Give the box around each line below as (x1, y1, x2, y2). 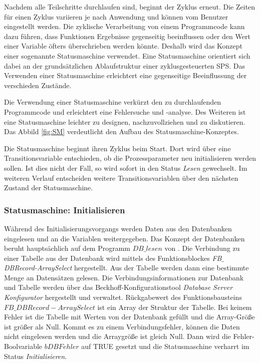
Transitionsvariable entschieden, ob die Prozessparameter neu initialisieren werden (4, 153, 256, 163)
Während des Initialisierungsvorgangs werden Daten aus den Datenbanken (4, 223, 232, 233)
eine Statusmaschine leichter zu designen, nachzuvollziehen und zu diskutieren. (4, 116, 245, 127)
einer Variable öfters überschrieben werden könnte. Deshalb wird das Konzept (4, 41, 243, 51)
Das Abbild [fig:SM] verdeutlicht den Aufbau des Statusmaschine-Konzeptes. (4, 126, 239, 137)
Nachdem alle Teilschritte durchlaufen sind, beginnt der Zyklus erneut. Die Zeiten (4, 2, 255, 12)
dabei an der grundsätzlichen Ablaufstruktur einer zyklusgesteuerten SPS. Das (4, 60, 245, 71)
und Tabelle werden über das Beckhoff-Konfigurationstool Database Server (4, 282, 233, 292)
